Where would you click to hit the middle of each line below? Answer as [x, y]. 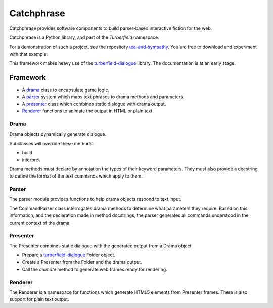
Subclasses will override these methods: [51, 143]
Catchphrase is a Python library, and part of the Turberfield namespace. [84, 37]
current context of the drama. [40, 223]
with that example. [29, 54]
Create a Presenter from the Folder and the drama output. [82, 262]
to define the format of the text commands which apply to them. [76, 176]
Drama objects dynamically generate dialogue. [58, 134]
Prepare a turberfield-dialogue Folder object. [69, 255]
